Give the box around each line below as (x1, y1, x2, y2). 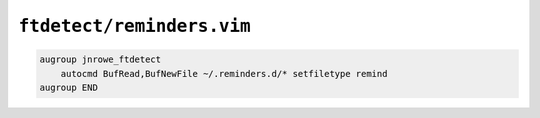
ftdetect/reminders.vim (18, 15, 251, 37)
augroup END (39, 81, 99, 93)
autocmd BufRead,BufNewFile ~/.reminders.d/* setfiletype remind (60, 68, 388, 79)
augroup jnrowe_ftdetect (39, 54, 162, 65)
